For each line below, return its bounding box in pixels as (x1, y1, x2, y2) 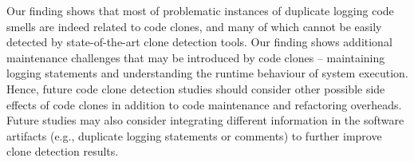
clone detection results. (6, 143, 119, 160)
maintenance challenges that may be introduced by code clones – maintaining (6, 49, 385, 65)
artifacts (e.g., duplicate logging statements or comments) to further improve (6, 127, 382, 144)
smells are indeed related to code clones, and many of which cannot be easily (6, 18, 382, 34)
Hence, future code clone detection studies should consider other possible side (6, 80, 385, 97)
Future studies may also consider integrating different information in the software (6, 112, 404, 128)
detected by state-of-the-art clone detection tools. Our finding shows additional (6, 34, 392, 50)
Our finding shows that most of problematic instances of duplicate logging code (6, 2, 394, 18)
